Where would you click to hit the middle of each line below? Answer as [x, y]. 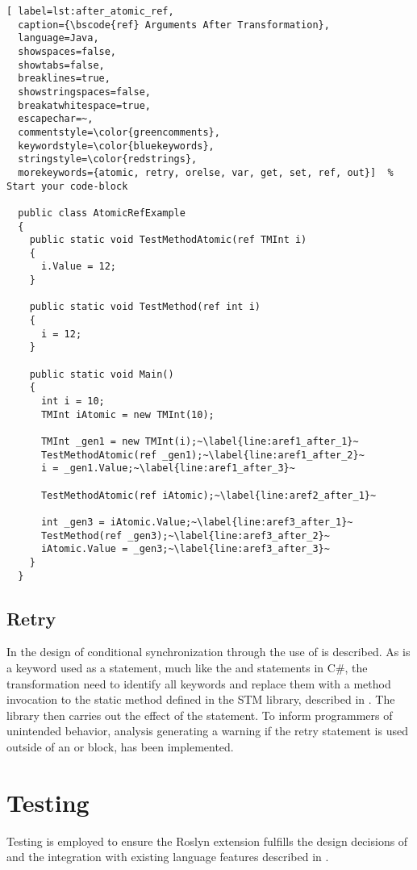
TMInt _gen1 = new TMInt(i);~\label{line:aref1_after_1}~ [200, 441]
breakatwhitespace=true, [84, 105]
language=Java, [58, 38]
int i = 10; [73, 402]
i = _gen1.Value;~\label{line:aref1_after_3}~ [168, 468]
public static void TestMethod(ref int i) [145, 307]
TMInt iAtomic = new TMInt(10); [127, 414]
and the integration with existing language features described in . [168, 857]
